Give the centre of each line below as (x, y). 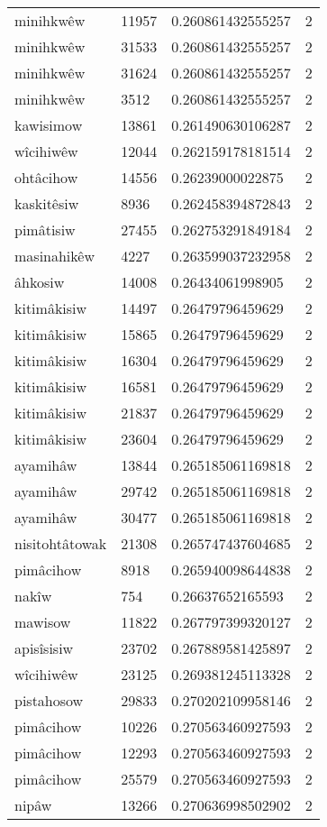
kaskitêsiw (47, 203)
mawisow (43, 622)
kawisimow (49, 125)
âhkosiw (40, 282)
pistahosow (49, 700)
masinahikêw (54, 256)
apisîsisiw (44, 648)
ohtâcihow (46, 177)
